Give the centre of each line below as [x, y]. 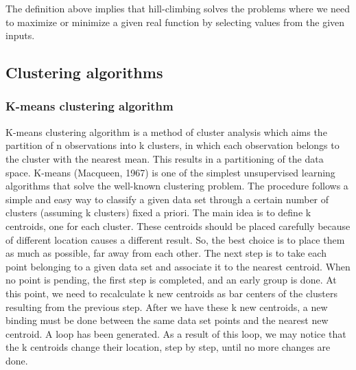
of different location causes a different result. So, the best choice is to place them [175, 239]
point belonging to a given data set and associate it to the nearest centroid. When [178, 266]
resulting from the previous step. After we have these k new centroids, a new [167, 307]
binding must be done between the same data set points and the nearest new [167, 320]
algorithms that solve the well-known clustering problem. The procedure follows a [177, 186]
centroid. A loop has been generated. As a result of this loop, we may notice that [176, 333]
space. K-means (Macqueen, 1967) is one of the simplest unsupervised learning [170, 172]
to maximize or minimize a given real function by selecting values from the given [175, 22]
